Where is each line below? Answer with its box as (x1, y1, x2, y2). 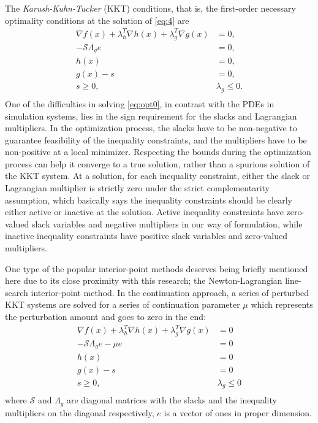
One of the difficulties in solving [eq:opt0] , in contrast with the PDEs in (5, 97, 274, 110)
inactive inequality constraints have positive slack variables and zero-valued (5, 229, 287, 242)
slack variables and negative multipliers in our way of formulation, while (31, 217, 303, 230)
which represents (251, 298, 313, 311)
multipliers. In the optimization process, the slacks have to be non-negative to (5, 121, 297, 134)
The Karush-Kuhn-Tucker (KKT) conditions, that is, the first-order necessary (5, 2, 296, 14)
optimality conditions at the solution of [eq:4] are (5, 13, 189, 26)
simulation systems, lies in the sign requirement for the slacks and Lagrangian (5, 109, 297, 122)
